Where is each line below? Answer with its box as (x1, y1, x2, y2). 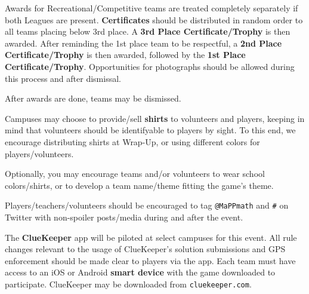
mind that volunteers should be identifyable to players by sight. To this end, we (5, 124, 296, 136)
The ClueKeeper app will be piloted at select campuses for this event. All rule (5, 231, 297, 243)
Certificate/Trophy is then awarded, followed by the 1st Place (5, 48, 246, 61)
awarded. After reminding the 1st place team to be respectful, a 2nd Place (5, 36, 282, 49)
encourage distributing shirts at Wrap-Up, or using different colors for (5, 135, 260, 148)
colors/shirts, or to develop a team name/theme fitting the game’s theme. (5, 179, 274, 191)
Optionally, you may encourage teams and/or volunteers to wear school (5, 167, 265, 180)
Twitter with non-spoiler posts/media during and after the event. (5, 210, 243, 223)
